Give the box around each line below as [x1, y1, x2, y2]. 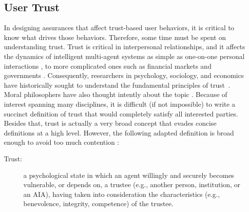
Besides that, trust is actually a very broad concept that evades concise [4, 118, 217, 128]
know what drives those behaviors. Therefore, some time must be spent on [4, 32, 226, 42]
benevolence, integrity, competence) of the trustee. [23, 198, 173, 209]
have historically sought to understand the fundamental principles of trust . [4, 79, 230, 90]
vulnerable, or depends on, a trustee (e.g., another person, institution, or [23, 179, 241, 190]
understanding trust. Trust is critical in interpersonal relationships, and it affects [4, 41, 245, 52]
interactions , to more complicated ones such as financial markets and [4, 60, 211, 71]
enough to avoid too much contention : [4, 137, 119, 147]
